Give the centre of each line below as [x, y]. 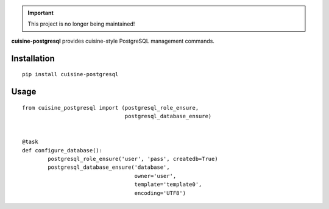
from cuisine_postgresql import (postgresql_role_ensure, [111, 108]
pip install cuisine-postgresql [70, 74]
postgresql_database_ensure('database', [109, 167]
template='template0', [168, 185]
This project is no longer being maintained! [81, 24]
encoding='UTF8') [160, 193]
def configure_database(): [62, 150]
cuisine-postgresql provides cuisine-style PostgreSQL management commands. [113, 41]
